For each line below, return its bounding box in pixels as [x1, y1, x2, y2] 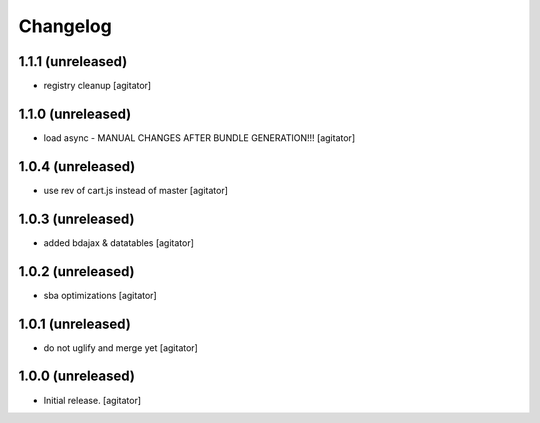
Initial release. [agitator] [43, 394, 142, 406]
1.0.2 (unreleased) [18, 263, 135, 280]
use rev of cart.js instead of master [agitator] [43, 184, 229, 196]
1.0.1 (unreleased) [18, 315, 132, 332]
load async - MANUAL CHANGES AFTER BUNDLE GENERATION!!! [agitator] [43, 131, 355, 144]
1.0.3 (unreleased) [18, 210, 135, 227]
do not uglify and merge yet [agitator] [43, 341, 199, 354]
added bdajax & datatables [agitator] [43, 236, 195, 249]
